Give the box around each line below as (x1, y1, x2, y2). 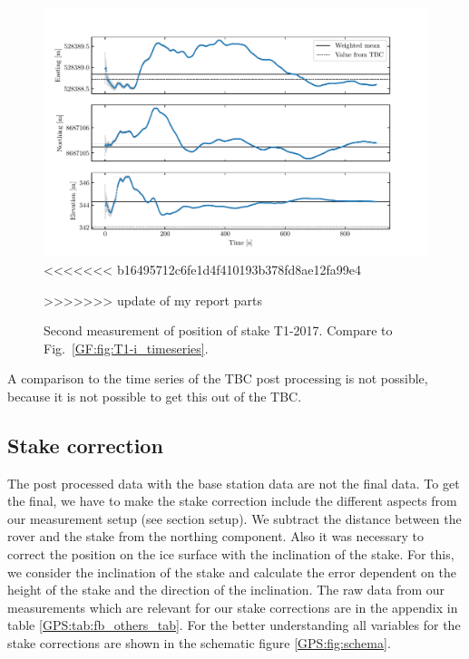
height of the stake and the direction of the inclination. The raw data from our (7, 580, 445, 599)
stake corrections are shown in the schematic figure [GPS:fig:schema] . (7, 634, 391, 653)
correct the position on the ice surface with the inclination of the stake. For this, (7, 545, 454, 564)
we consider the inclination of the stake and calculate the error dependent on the (7, 562, 456, 581)
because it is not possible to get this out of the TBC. (7, 386, 302, 405)
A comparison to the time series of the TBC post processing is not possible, (7, 369, 428, 388)
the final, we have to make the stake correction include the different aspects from (7, 491, 457, 510)
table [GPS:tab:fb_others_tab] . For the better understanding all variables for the (7, 615, 461, 635)
